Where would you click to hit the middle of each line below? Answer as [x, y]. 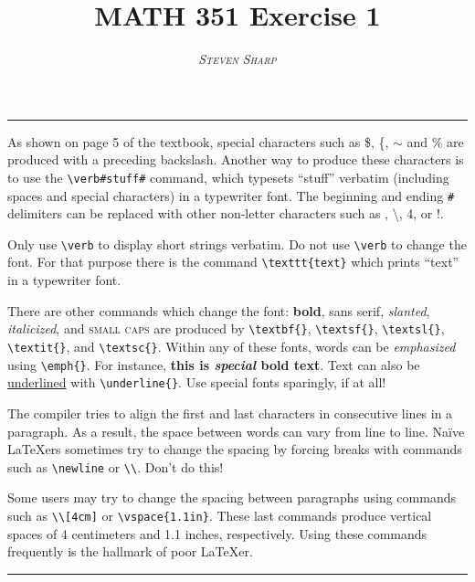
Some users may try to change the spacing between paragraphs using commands [232, 497]
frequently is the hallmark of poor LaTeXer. [130, 551]
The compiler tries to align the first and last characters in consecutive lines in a [230, 413]
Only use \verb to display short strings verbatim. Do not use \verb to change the [237, 243]
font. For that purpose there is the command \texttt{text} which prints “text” [233, 262]
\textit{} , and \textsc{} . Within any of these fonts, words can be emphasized [232, 346]
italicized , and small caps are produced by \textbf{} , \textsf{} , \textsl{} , [226, 328]
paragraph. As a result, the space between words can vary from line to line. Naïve [236, 431]
